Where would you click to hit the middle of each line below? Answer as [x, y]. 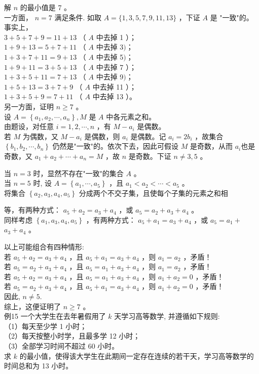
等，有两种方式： [32, 210]
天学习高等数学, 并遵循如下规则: [167, 316]
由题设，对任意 [29, 126]
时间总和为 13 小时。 [39, 366]
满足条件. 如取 [78, 17]
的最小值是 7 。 [46, 7]
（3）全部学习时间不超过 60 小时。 [62, 346]
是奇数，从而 [211, 146]
